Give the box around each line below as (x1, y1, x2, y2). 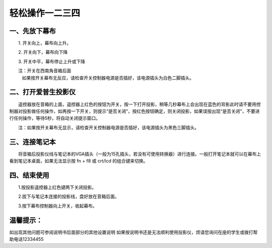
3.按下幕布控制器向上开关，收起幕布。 (18, 203, 98, 209)
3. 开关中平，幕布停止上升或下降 (18, 58, 86, 64)
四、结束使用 (9, 171, 49, 180)
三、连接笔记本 (9, 137, 56, 146)
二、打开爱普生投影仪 (9, 88, 76, 97)
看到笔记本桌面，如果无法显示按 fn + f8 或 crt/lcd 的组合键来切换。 (9, 158, 148, 163)
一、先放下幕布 (9, 27, 56, 35)
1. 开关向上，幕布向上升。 (18, 40, 72, 46)
